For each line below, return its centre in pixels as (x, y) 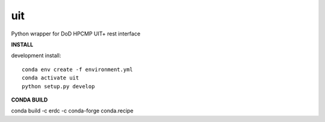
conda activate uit (51, 78)
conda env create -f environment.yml (78, 69)
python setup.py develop (58, 86)
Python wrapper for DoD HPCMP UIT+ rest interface (76, 34)
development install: (36, 56)
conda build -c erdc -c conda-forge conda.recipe (72, 111)
